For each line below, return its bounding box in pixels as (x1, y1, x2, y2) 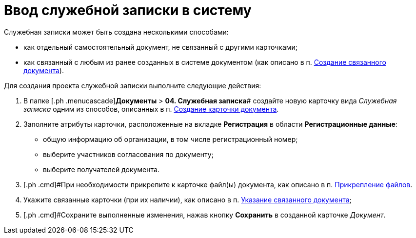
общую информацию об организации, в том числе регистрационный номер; (43, 135, 298, 143)
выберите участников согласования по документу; (43, 150, 214, 159)
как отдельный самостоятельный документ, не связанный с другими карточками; (23, 42, 298, 51)
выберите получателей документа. (43, 165, 159, 174)
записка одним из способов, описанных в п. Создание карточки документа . (23, 104, 279, 113)
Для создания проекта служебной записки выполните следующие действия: (4, 81, 261, 90)
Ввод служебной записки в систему (4, 2, 252, 19)
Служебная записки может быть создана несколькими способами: (4, 27, 229, 36)
